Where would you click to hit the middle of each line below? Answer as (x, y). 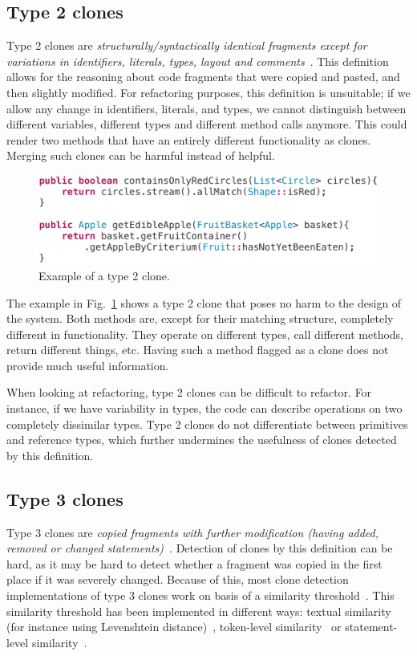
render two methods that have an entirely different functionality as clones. (189, 139)
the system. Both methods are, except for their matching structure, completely (200, 318)
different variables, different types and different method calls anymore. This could (207, 124)
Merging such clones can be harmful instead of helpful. (141, 155)
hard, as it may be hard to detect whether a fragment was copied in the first (194, 563)
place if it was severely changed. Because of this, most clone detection (178, 579)
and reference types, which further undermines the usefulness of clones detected (202, 440)
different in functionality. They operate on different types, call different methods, (205, 334)
